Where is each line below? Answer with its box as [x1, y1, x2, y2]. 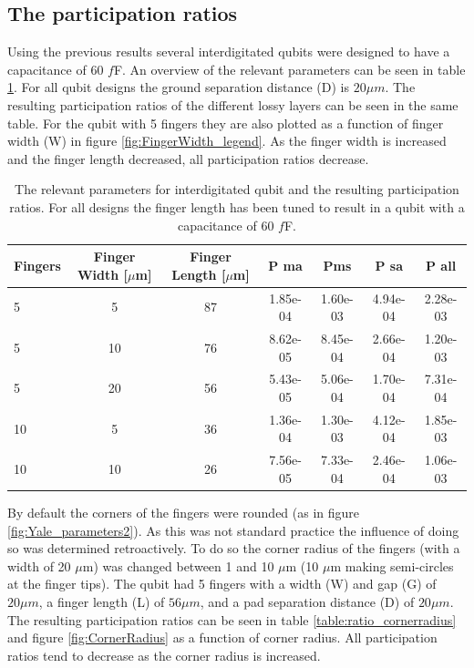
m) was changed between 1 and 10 [82, 556, 274, 575]
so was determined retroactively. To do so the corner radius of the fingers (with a [7, 539, 460, 558]
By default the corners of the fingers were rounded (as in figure [7, 503, 360, 522]
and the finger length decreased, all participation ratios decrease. [7, 149, 369, 168]
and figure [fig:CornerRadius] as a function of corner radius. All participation [7, 628, 438, 647]
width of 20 [7, 556, 71, 575]
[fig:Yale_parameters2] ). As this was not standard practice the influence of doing [7, 520, 459, 540]
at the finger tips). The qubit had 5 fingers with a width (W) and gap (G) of [7, 574, 437, 593]
